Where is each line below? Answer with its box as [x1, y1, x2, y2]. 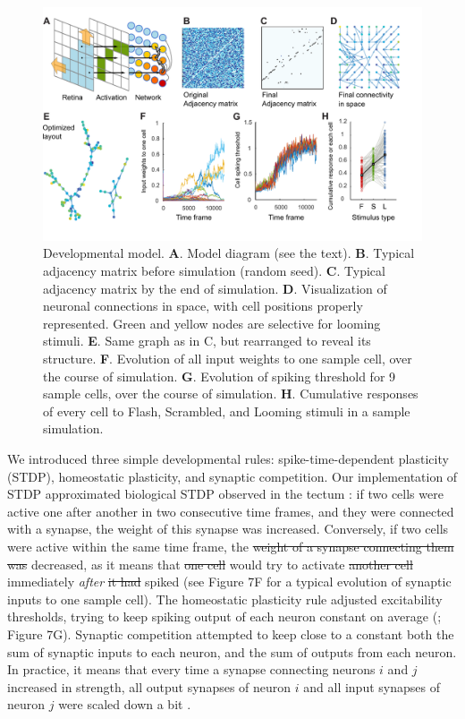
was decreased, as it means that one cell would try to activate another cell [7, 554, 413, 573]
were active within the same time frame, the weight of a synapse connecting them [7, 536, 454, 555]
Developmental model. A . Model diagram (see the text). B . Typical [43, 244, 415, 262]
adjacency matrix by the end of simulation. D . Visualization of [43, 278, 387, 297]
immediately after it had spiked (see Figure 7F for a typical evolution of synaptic [7, 572, 452, 591]
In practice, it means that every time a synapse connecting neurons [7, 660, 376, 679]
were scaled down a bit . [58, 695, 191, 714]
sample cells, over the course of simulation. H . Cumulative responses [43, 384, 418, 403]
